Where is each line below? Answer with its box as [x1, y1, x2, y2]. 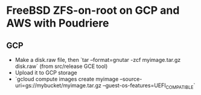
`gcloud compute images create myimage [14, 76, 119, 82]
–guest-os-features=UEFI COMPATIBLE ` [102, 82, 196, 90]
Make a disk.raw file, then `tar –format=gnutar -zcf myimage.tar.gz [14, 57, 181, 63]
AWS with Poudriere [6, 16, 109, 30]
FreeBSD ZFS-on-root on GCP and [6, 4, 180, 17]
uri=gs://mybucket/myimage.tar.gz [14, 82, 101, 89]
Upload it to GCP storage [14, 69, 77, 76]
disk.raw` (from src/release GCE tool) [14, 63, 108, 70]
